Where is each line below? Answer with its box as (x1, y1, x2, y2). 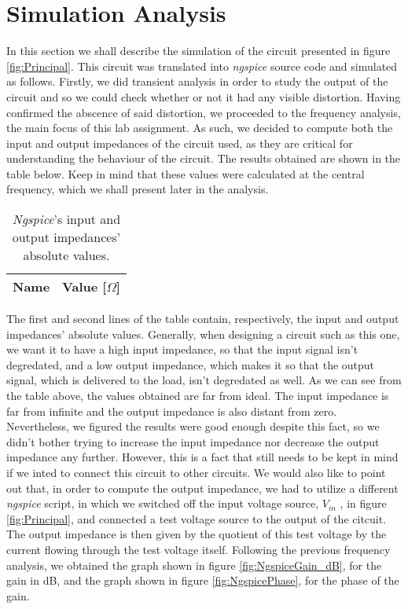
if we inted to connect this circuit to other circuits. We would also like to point (6, 464, 386, 480)
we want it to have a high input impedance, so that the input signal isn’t (6, 341, 358, 358)
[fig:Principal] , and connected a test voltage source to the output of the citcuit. (6, 510, 387, 526)
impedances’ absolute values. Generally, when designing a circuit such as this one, (6, 325, 400, 342)
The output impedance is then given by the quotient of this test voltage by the (6, 526, 387, 542)
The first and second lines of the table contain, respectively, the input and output (6, 310, 399, 327)
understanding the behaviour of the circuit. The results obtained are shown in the (6, 150, 401, 167)
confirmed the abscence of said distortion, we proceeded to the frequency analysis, (6, 104, 401, 120)
